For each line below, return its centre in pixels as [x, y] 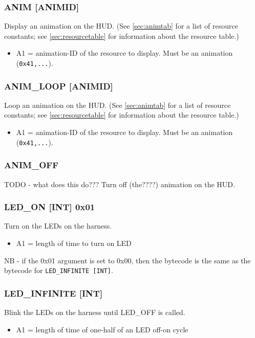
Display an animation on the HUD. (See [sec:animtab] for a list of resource [121, 26]
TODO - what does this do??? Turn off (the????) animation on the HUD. [120, 184]
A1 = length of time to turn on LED [74, 243]
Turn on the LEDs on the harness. [58, 226]
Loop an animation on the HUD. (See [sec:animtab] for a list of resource [118, 105]
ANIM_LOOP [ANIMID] [59, 86]
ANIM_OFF [31, 165]
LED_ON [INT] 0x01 [50, 207]
